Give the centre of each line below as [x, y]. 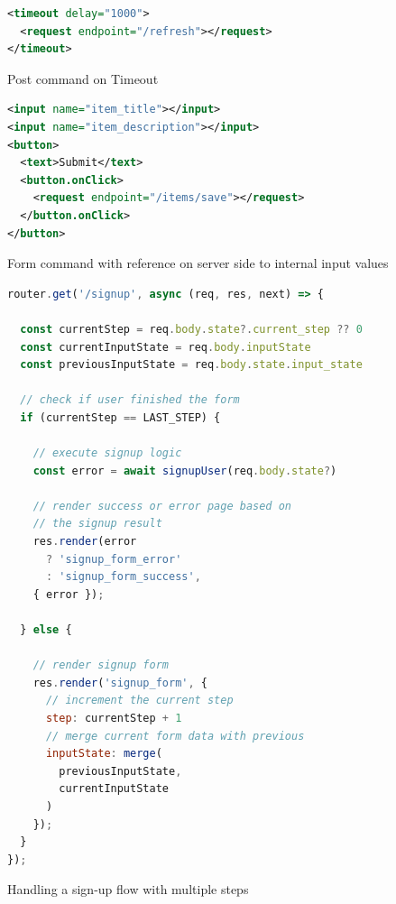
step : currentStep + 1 [114, 718]
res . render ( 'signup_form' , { [120, 683]
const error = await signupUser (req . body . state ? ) [185, 470]
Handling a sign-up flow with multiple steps [128, 889]
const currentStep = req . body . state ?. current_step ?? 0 [191, 329]
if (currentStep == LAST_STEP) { [120, 417]
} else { [46, 630]
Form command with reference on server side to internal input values [198, 263]
